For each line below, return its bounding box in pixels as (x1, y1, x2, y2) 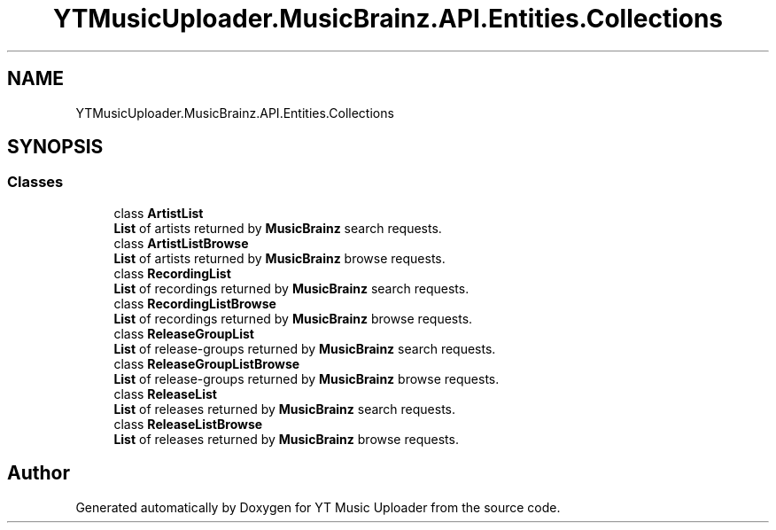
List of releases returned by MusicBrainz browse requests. (113, 431, 459, 447)
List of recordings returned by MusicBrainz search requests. (113, 280, 469, 296)
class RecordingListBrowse (113, 295, 276, 311)
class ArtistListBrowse (113, 235, 249, 251)
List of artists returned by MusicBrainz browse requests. (113, 250, 446, 266)
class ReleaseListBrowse (113, 416, 263, 432)
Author (7, 462, 70, 485)
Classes (7, 173, 64, 191)
